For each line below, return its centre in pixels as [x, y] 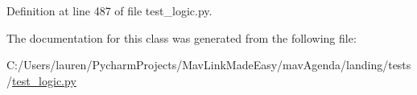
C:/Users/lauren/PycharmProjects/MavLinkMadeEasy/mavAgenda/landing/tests [209, 65]
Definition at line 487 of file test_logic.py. [109, 10]
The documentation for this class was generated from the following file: [182, 37]
